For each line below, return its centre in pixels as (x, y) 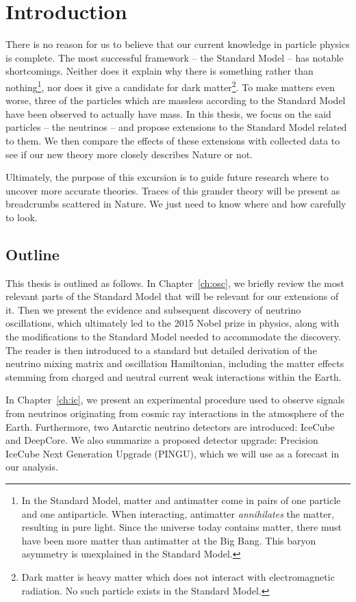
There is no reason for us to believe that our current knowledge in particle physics (178, 44)
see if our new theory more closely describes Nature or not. (129, 154)
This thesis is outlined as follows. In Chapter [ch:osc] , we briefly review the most (175, 283)
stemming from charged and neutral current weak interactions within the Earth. (174, 376)
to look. (22, 217)
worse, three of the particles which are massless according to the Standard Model (176, 100)
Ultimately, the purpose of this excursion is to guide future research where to (167, 177)
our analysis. (32, 467)
